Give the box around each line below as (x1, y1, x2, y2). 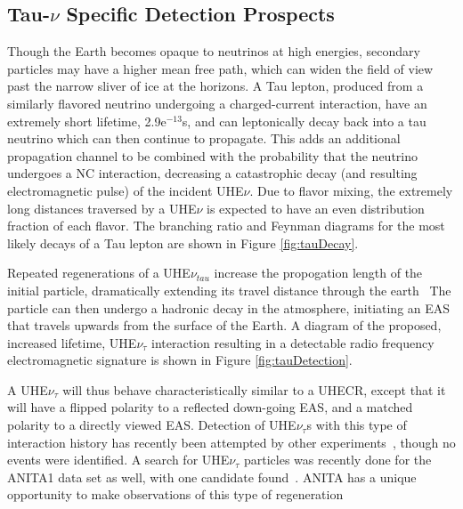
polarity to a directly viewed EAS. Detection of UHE (7, 416, 296, 434)
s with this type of (306, 416, 407, 434)
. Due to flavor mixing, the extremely (249, 181, 453, 199)
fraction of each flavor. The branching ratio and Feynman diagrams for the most (7, 216, 445, 235)
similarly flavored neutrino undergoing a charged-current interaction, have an (7, 93, 427, 112)
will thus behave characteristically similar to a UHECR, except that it (62, 380, 446, 399)
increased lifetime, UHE (7, 333, 137, 351)
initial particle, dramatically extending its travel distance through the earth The (7, 280, 451, 299)
